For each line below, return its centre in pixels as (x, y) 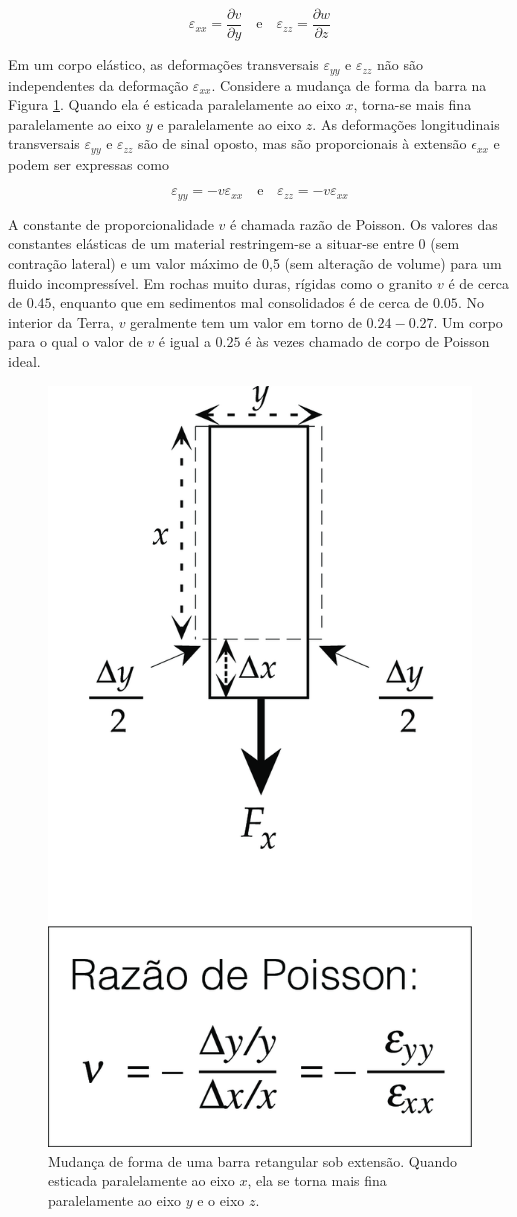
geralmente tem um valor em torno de (246, 321)
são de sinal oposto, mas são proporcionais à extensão (302, 143)
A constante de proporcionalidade (111, 223)
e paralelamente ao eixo (229, 123)
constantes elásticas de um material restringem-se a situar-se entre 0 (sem (234, 243)
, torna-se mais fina (412, 104)
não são (399, 64)
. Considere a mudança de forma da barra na (349, 84)
